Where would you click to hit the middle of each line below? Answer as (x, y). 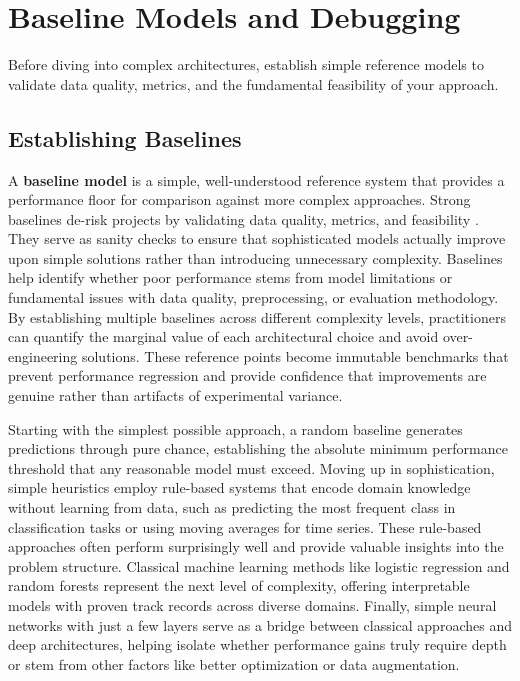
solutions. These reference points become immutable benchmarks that (295, 355)
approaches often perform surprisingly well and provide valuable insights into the (256, 546)
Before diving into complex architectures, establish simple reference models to (246, 64)
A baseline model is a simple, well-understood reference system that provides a (256, 179)
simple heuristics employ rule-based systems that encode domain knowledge (239, 487)
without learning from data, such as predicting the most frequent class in (232, 507)
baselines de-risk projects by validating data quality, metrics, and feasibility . (243, 218)
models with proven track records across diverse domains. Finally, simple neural (252, 604)
